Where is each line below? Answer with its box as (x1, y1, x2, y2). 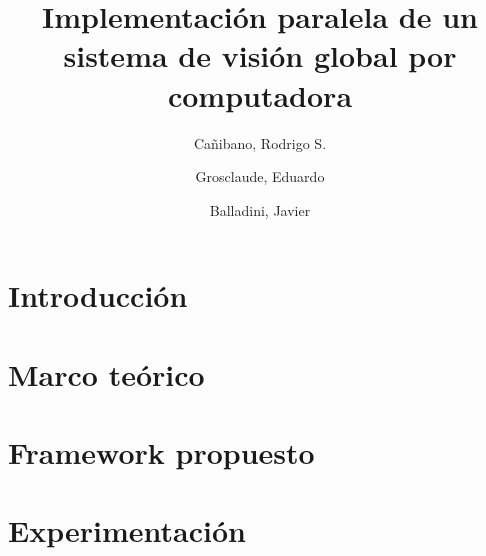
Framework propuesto (8, 432, 315, 473)
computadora (167, 74, 353, 115)
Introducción (8, 275, 188, 316)
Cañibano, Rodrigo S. (193, 132, 327, 153)
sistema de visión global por (63, 35, 457, 76)
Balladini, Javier (209, 199, 311, 220)
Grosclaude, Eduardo (195, 166, 325, 187)
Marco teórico (8, 353, 205, 394)
